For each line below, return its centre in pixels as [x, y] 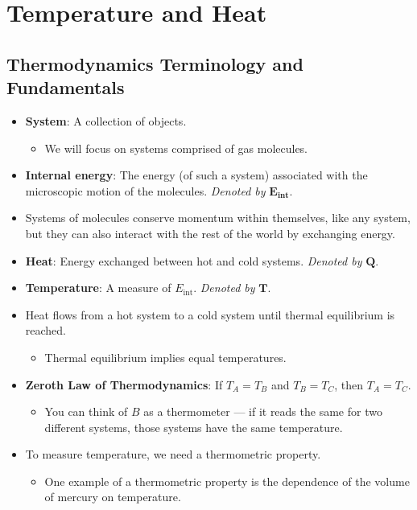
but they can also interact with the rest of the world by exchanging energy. [210, 233]
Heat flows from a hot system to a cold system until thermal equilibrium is [210, 314]
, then [349, 384]
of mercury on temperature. [113, 497]
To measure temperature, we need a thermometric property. [173, 454]
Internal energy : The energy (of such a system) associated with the [196, 175]
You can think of [86, 411]
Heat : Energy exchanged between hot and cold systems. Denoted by [194, 260]
